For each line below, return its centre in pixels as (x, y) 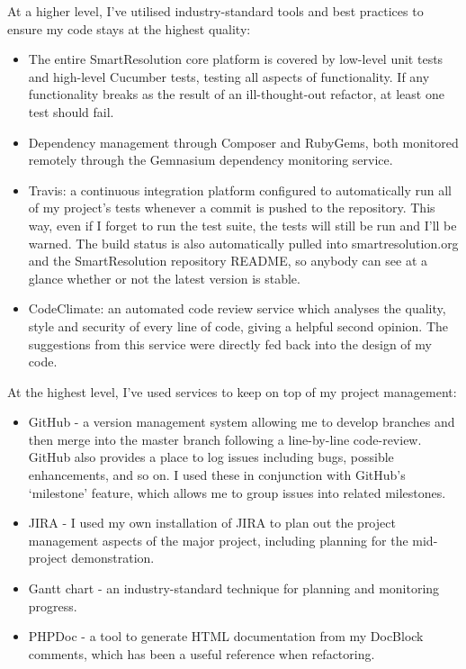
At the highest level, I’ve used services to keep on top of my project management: (232, 391)
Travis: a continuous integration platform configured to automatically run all (240, 190)
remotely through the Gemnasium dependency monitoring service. (211, 160)
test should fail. (71, 111)
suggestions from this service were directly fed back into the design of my (230, 344)
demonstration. (113, 558)
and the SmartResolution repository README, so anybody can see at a (228, 261)
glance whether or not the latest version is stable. (164, 278)
